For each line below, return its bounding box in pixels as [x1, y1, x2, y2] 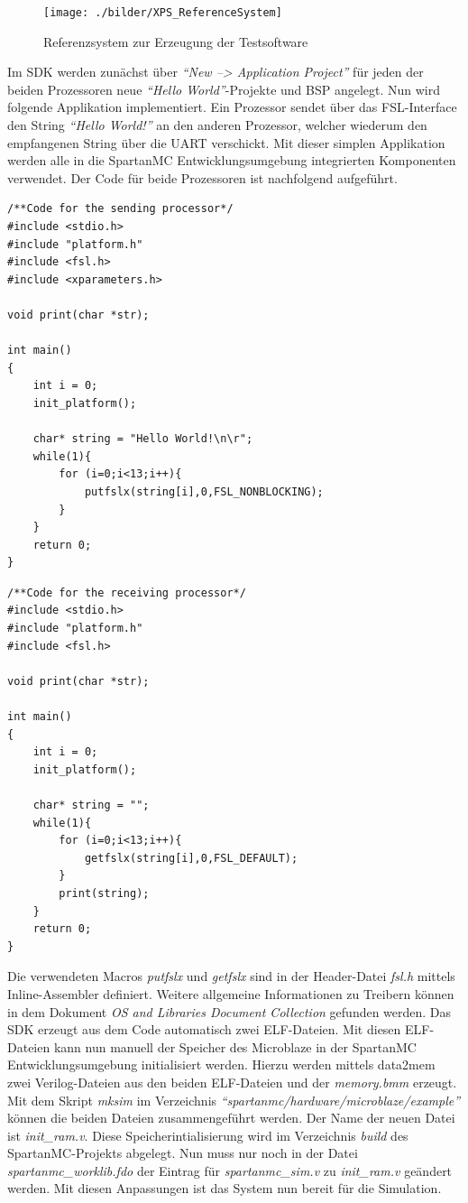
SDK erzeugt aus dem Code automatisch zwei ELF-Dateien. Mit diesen [7, 1020, 401, 1039]
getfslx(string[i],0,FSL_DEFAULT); [84, 851, 298, 865]
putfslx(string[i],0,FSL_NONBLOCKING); [84, 485, 324, 498]
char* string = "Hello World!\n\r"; [32, 432, 253, 446]
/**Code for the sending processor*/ [7, 202, 234, 216]
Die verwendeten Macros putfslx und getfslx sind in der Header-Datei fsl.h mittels [7, 967, 455, 986]
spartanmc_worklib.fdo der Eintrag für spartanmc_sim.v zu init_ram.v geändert [7, 1161, 453, 1180]
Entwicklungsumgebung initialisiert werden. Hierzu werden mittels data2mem [7, 1055, 436, 1074]
